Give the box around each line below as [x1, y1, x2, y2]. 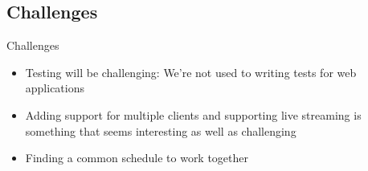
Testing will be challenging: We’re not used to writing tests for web [25, 63, 357, 80]
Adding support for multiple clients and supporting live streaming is [25, 106, 362, 123]
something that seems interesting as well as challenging [25, 122, 296, 139]
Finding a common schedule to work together [25, 149, 249, 166]
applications [25, 79, 85, 96]
